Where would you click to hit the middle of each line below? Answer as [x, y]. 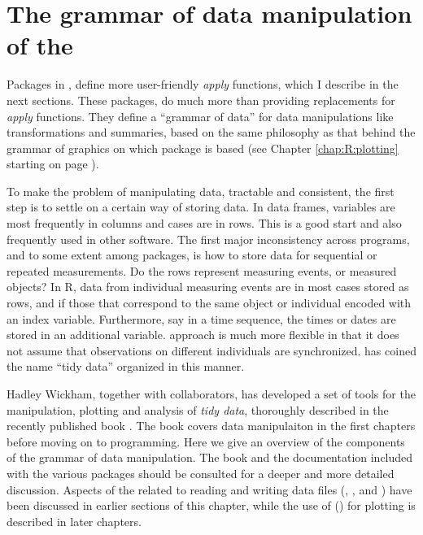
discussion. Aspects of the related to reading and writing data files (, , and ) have [209, 489]
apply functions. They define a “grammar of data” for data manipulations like [200, 116]
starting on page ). [53, 164]
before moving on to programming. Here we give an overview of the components [206, 441]
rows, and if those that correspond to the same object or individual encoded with [209, 303]
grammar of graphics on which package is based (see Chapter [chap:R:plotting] [203, 148]
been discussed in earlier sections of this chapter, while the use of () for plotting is [211, 505]
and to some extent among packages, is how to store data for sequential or [192, 255]
